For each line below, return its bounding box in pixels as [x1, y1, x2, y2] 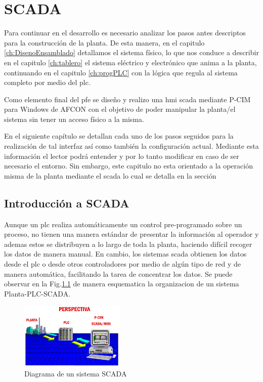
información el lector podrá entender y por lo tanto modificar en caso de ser [4, 150, 239, 161]
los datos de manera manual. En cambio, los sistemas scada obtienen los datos [4, 248, 247, 259]
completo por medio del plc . [4, 77, 91, 88]
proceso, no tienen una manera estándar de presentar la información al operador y [4, 229, 259, 239]
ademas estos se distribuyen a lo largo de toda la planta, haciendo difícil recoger [4, 238, 252, 249]
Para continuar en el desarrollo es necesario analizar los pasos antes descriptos [4, 27, 246, 38]
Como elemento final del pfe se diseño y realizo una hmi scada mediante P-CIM [4, 94, 251, 104]
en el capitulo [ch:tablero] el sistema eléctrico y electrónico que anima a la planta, [4, 57, 257, 67]
